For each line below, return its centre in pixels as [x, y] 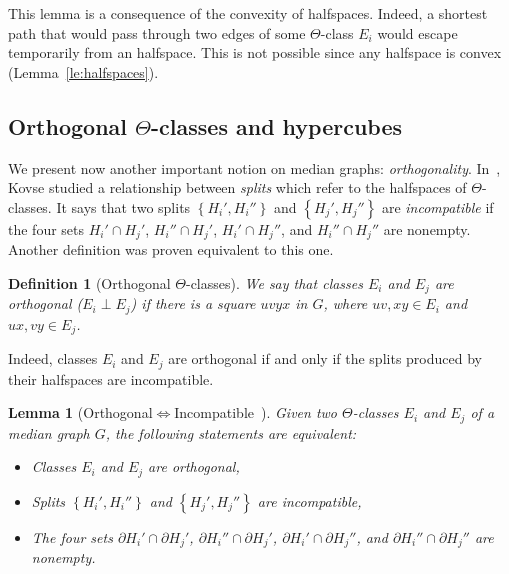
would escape [417, 32]
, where [345, 303]
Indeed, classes [53, 358]
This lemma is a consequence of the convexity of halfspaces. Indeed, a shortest [248, 13]
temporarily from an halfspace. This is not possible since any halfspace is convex [255, 52]
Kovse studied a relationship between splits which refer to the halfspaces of [237, 187]
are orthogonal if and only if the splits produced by [325, 358]
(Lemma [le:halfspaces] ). [83, 71]
